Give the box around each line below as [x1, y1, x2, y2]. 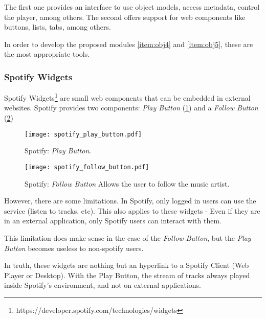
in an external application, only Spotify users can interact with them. [4, 215, 221, 226]
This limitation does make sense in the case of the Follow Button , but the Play [4, 232, 251, 243]
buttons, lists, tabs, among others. [4, 21, 111, 32]
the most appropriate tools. [4, 49, 90, 59]
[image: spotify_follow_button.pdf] [25, 163, 149, 171]
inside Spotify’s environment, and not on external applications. [4, 280, 201, 290]
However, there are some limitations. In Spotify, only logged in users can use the [4, 195, 256, 206]
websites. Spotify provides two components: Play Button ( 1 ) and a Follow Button [4, 102, 258, 113]
